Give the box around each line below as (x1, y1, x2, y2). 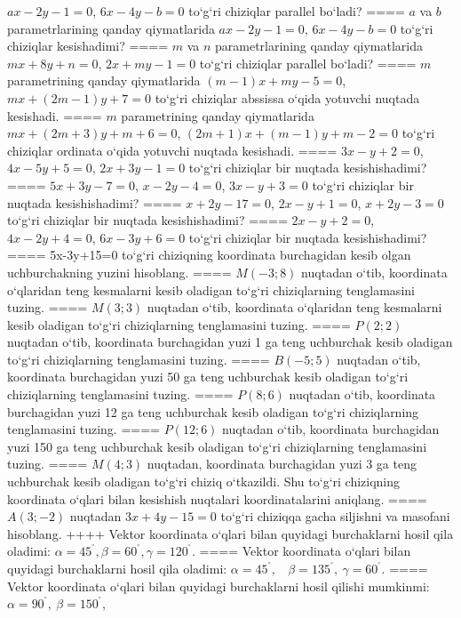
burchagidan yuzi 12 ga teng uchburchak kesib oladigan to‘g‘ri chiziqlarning (7, 402, 419, 421)
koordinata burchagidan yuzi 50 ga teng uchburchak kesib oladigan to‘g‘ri (7, 367, 409, 386)
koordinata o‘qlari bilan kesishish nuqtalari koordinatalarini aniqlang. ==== (7, 489, 427, 508)
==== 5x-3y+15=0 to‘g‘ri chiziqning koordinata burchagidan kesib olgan (7, 245, 411, 264)
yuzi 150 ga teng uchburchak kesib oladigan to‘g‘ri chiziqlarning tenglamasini (7, 437, 427, 455)
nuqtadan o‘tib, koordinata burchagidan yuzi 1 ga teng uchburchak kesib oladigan (7, 333, 453, 351)
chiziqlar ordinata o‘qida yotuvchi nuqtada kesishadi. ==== (7, 140, 338, 159)
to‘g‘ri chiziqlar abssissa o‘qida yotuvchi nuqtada (155, 88, 420, 107)
